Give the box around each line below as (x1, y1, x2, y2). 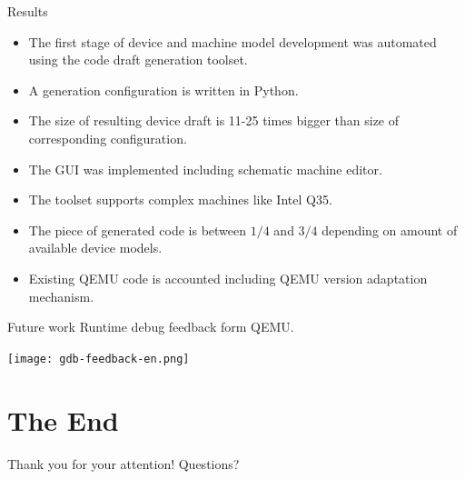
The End (7, 401, 119, 438)
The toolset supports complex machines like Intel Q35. (28, 190, 332, 209)
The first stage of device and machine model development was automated (28, 32, 437, 51)
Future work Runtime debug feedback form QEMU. (7, 317, 294, 336)
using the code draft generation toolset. (28, 50, 248, 69)
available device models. (28, 238, 163, 257)
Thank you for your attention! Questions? (7, 454, 240, 473)
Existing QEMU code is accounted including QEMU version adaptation (28, 268, 428, 287)
